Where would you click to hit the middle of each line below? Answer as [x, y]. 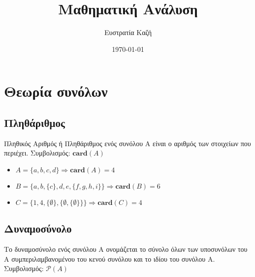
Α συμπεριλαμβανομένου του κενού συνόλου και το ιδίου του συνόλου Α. [110, 258]
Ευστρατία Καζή [128, 32]
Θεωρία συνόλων [56, 91]
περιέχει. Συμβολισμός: [37, 153]
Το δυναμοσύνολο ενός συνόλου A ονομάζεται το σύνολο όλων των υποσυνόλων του [126, 249]
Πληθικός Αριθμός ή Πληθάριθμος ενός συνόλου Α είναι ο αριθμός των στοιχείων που [127, 143]
